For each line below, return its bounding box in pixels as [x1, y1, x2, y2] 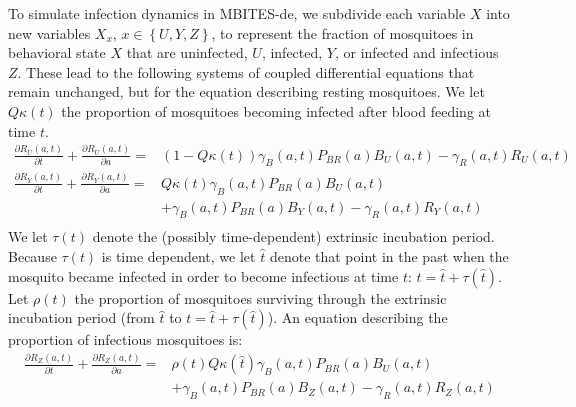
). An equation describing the [267, 307, 448, 328]
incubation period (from [8, 307, 155, 328]
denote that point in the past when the [269, 246, 509, 267]
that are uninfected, [126, 42, 248, 63]
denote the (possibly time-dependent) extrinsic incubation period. [92, 226, 495, 247]
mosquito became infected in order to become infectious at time [8, 265, 399, 286]
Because [8, 246, 57, 267]
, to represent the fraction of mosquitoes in [211, 22, 474, 43]
